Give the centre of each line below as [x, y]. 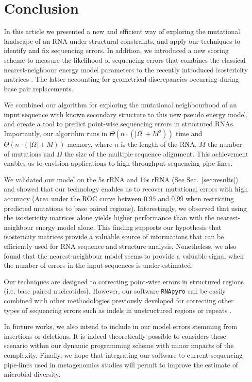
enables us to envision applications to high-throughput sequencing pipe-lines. [118, 163]
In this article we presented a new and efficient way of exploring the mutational [122, 31]
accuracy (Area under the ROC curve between [73, 199]
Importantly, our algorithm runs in [56, 133]
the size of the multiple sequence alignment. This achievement [156, 153]
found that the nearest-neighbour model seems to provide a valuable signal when [124, 255]
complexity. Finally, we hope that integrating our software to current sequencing [123, 355]
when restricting [210, 199]
